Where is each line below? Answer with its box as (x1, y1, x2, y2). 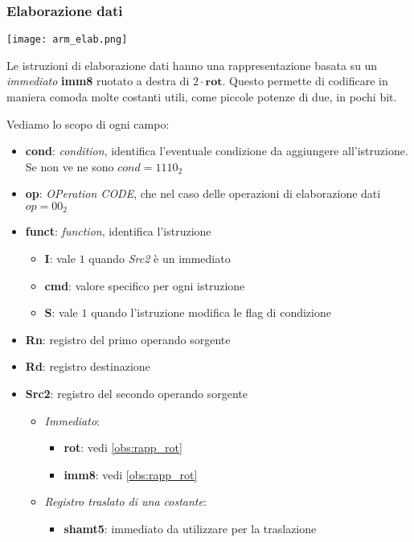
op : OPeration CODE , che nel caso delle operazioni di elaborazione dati (25, 185, 381, 202)
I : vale (44, 250, 76, 267)
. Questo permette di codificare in (222, 72, 388, 89)
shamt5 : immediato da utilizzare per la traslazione (64, 520, 317, 537)
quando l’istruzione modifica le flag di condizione (91, 304, 331, 321)
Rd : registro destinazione (25, 358, 150, 375)
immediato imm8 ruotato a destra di (6, 72, 190, 89)
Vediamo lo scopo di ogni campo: (6, 115, 170, 132)
